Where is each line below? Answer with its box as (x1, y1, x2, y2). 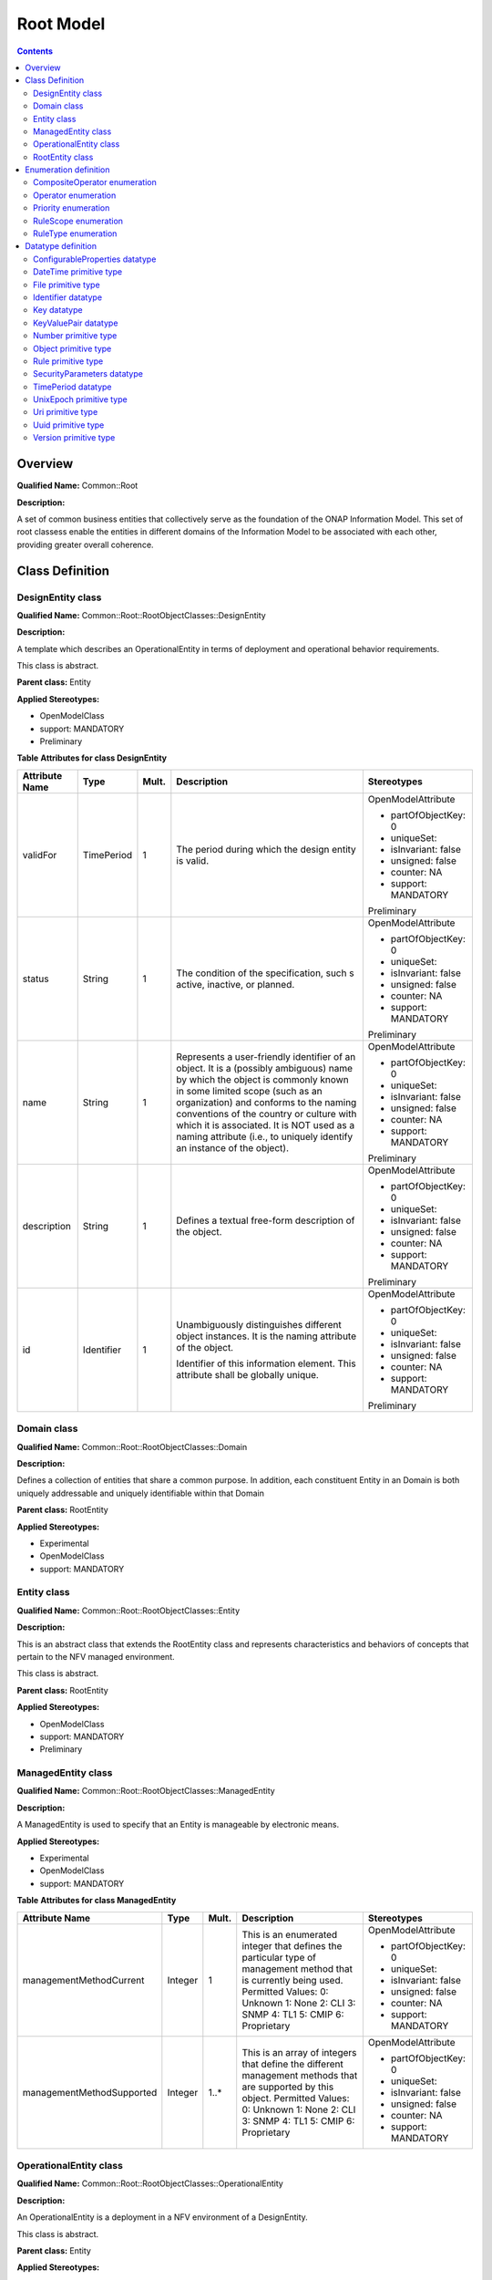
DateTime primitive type (33, 266, 123, 277)
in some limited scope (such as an (176, 1084, 323, 1097)
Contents (16, 46, 54, 57)
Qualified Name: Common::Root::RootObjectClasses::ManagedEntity (16, 1786, 275, 1797)
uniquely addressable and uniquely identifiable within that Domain (16, 1487, 264, 1498)
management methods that (241, 2068, 358, 2081)
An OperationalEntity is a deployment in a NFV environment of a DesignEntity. (16, 2212, 309, 2223)
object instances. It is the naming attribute (176, 1330, 357, 1342)
